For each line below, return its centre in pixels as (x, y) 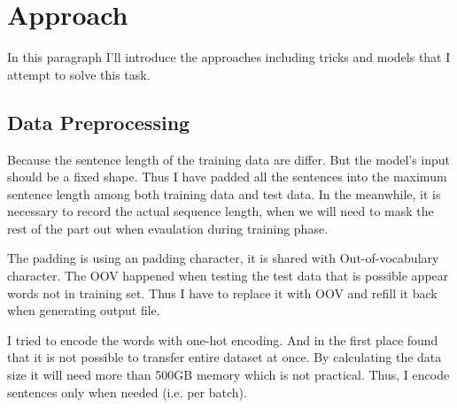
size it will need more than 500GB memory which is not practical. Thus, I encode (228, 375)
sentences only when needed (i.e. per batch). (127, 392)
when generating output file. (84, 310)
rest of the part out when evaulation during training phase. (168, 228)
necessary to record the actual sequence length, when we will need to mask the (221, 211)
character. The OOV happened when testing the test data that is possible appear (228, 276)
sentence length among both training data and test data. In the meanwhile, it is (224, 193)
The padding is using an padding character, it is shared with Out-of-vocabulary (223, 258)
